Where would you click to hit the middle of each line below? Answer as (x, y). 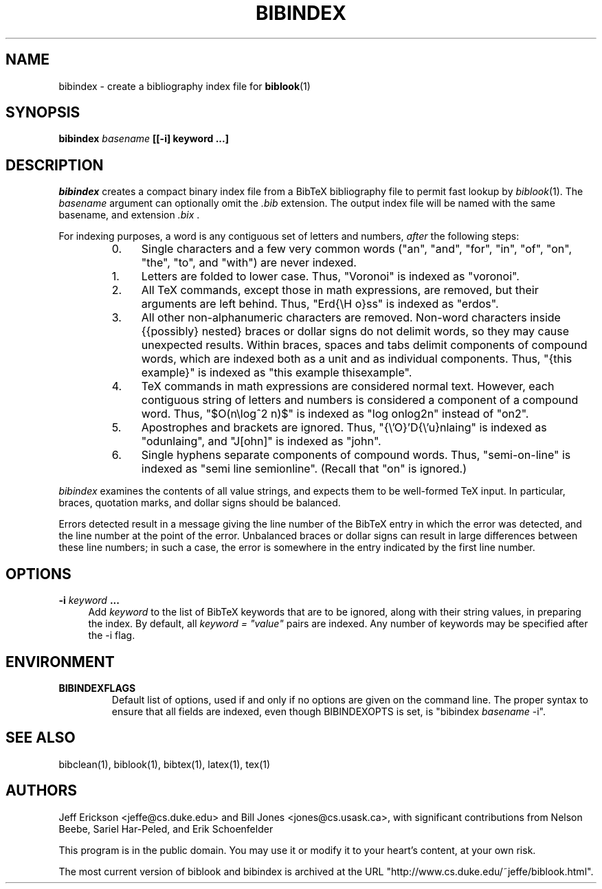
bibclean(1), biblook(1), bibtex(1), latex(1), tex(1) (165, 764)
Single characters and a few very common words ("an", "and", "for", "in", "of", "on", (357, 249)
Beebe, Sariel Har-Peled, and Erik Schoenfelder (166, 829)
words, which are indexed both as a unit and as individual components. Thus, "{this (357, 359)
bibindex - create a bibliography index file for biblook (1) (185, 86)
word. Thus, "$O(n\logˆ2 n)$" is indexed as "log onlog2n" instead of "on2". (335, 414)
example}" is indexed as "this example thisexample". (277, 373)
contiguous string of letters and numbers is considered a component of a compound (360, 400)
